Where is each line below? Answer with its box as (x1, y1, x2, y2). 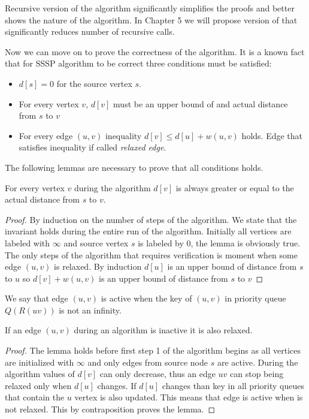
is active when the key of (101, 292, 192, 305)
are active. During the (217, 355, 298, 368)
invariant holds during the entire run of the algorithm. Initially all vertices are (5, 225, 292, 237)
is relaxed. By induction (54, 260, 142, 273)
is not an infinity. (59, 303, 122, 316)
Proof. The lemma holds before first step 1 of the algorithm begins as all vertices (5, 344, 301, 357)
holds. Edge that (241, 129, 303, 141)
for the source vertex (56, 77, 132, 89)
